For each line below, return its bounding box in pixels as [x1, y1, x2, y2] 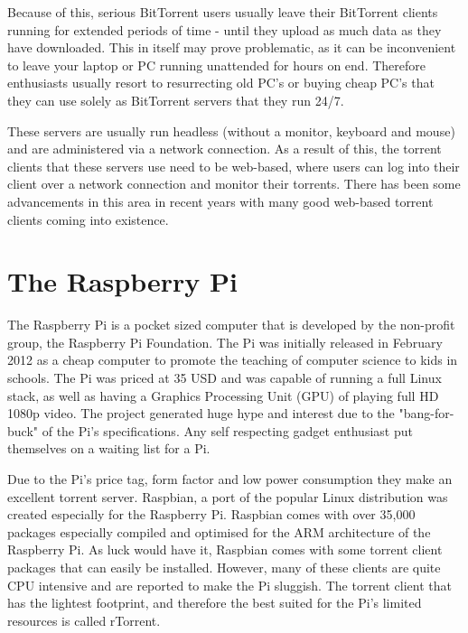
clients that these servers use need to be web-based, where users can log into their [7, 156, 460, 175]
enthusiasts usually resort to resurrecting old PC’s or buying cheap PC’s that [7, 73, 435, 92]
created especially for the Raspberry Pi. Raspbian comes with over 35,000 [7, 505, 416, 524]
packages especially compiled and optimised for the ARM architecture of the [7, 522, 431, 541]
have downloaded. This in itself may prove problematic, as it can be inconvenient [7, 38, 456, 57]
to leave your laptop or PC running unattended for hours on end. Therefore [7, 55, 426, 74]
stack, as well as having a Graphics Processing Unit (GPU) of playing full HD [7, 386, 439, 405]
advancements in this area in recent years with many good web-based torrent [7, 191, 434, 210]
